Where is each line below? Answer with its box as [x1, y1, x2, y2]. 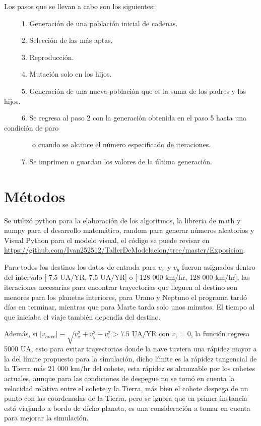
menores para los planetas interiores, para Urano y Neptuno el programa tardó [4, 291, 247, 302]
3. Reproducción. [21, 51, 74, 62]
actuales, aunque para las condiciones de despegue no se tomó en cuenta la [4, 373, 235, 383]
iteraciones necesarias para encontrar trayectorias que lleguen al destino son [4, 282, 238, 292]
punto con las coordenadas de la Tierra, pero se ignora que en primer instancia [4, 393, 247, 403]
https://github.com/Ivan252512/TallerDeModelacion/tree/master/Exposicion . [4, 245, 245, 255]
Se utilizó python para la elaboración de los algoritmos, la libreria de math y [4, 215, 241, 225]
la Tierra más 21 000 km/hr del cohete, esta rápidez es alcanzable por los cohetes [4, 363, 255, 374]
